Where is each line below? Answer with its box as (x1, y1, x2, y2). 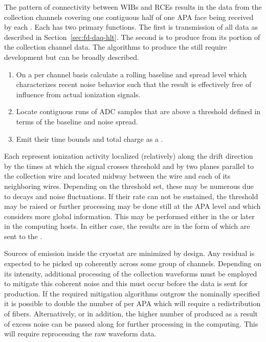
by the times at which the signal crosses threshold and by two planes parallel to (4, 160, 254, 171)
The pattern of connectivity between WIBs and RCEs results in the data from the (4, 2, 262, 12)
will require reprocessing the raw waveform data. (4, 328, 157, 339)
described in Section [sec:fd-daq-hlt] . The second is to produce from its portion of (4, 31, 260, 42)
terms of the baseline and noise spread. (16, 116, 138, 126)
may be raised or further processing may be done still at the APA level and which (4, 201, 261, 211)
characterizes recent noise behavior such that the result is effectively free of (16, 79, 252, 90)
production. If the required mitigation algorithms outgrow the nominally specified (4, 288, 260, 298)
